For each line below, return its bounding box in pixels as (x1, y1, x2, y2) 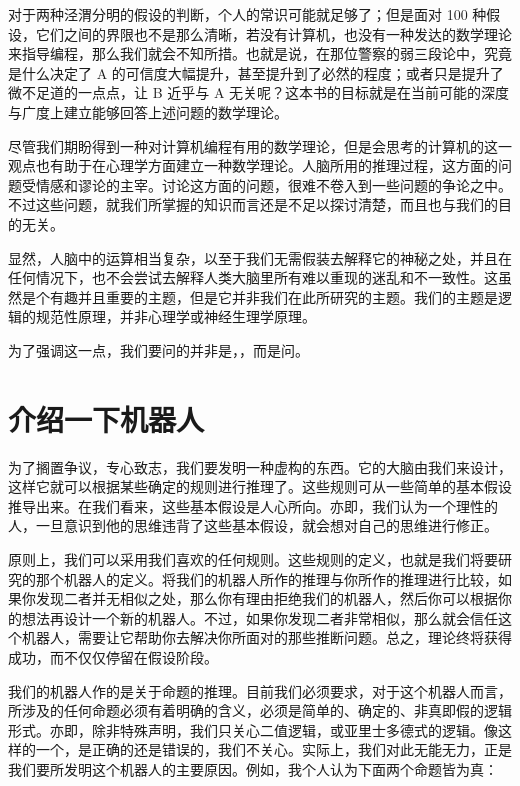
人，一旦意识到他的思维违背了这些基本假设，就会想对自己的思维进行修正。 (8, 515, 498, 536)
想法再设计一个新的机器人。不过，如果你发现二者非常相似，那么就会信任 (21, 607, 498, 628)
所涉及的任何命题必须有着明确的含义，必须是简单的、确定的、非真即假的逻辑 (8, 700, 512, 721)
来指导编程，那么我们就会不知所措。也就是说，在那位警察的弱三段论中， (8, 43, 484, 64)
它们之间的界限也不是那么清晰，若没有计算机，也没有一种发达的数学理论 (35, 23, 512, 44)
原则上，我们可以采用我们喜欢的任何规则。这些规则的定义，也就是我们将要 (8, 549, 498, 569)
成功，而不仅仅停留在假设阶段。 (8, 646, 218, 667)
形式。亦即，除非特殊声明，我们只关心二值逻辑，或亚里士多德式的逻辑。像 (8, 719, 498, 740)
